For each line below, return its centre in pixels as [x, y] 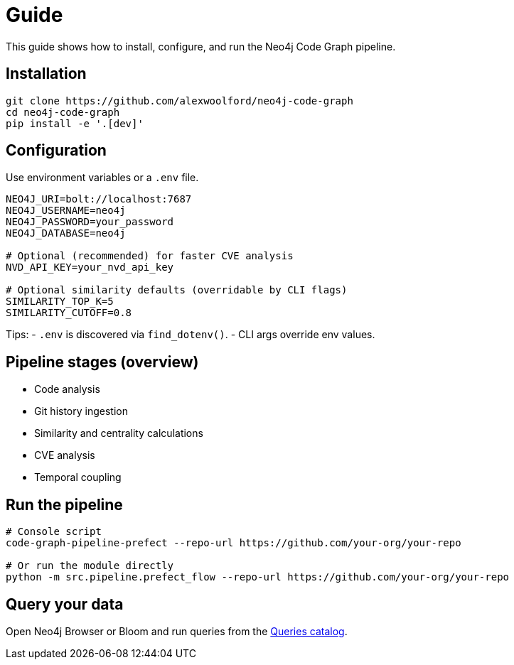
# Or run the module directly [90, 566]
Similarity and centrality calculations [119, 433]
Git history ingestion [81, 411]
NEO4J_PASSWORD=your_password [90, 222]
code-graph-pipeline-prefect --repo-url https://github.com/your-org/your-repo [234, 543]
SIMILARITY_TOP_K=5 [60, 302]
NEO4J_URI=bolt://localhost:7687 [99, 199]
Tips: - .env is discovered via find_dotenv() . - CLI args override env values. [191, 335]
